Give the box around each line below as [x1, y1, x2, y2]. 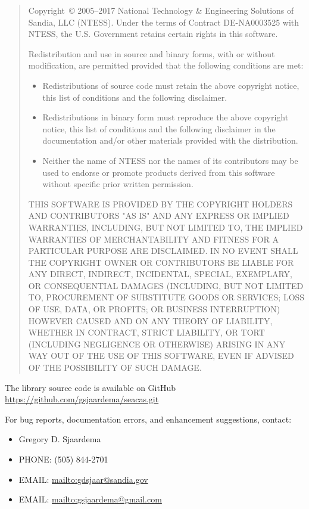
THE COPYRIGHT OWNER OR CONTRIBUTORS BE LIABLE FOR [28, 256, 294, 268]
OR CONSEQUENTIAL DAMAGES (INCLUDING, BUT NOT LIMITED [28, 279, 304, 291]
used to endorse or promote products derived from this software [42, 166, 275, 178]
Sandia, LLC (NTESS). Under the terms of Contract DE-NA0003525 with [28, 15, 299, 28]
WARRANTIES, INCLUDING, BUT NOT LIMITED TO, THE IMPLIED [28, 221, 303, 233]
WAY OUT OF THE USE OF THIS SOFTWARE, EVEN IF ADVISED [28, 349, 294, 362]
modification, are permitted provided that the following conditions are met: [28, 59, 304, 72]
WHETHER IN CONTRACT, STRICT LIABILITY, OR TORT [28, 326, 265, 339]
